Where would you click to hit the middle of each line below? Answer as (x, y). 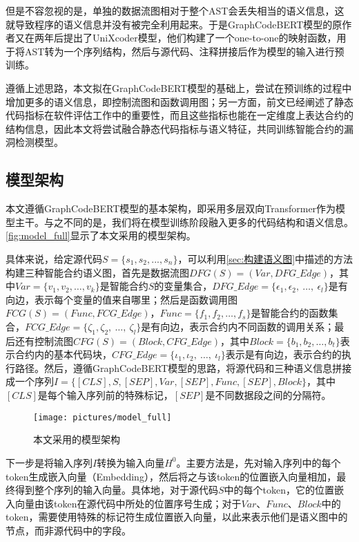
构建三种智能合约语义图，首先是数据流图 (97, 272)
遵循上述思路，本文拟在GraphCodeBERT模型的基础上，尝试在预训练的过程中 (179, 87)
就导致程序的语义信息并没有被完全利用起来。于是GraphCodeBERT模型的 (169, 24)
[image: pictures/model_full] (103, 417)
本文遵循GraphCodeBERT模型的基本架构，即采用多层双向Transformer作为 (171, 208)
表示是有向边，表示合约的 (283, 354)
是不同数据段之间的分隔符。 (268, 395)
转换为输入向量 (131, 462)
